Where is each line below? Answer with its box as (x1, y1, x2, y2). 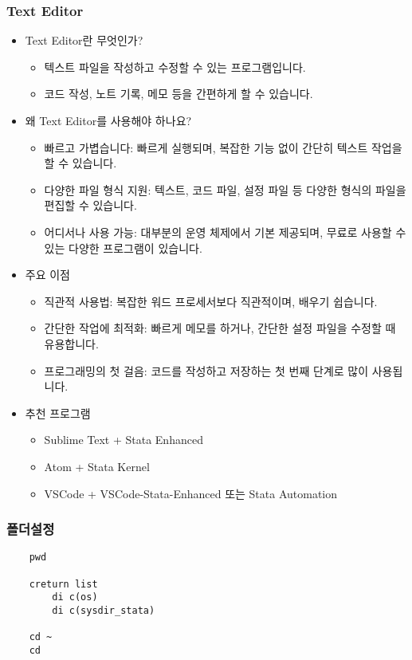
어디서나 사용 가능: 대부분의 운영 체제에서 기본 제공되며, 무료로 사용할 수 (44, 223, 406, 240)
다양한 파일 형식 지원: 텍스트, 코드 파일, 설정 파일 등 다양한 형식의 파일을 (44, 181, 406, 198)
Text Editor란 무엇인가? (25, 32, 143, 49)
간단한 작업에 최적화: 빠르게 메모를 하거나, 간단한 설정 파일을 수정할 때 (44, 320, 396, 336)
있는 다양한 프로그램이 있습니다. (44, 239, 202, 256)
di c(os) (52, 591, 98, 603)
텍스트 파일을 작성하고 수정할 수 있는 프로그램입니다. (44, 58, 306, 75)
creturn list (29, 578, 98, 590)
